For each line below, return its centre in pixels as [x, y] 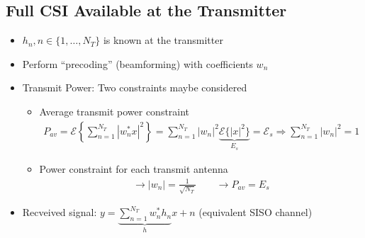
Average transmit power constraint [114, 111]
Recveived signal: [60, 212]
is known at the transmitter [163, 40]
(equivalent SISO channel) [255, 212]
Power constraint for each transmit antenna [134, 169]
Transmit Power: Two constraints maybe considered [135, 87]
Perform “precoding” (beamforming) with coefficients [137, 63]
